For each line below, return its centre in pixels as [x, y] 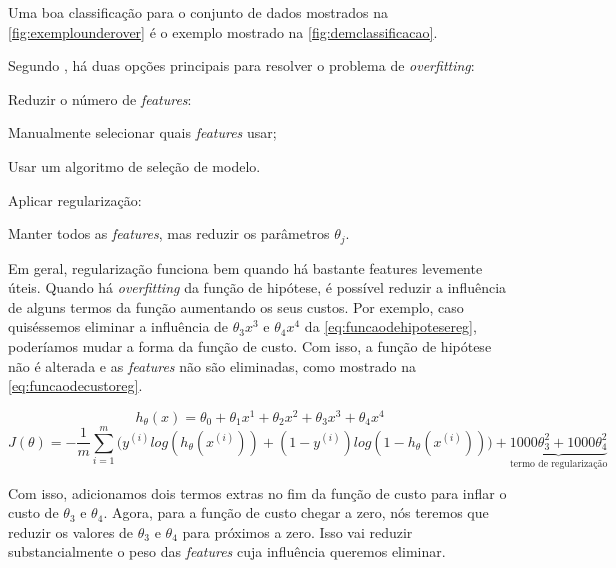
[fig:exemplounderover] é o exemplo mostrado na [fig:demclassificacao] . [223, 31]
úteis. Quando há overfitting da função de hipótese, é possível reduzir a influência [257, 287]
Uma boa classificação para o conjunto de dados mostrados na [198, 12]
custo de [33, 512]
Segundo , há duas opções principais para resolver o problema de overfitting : [241, 65]
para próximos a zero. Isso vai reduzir [297, 531]
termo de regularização [558, 463]
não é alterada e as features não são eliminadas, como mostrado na [212, 365]
